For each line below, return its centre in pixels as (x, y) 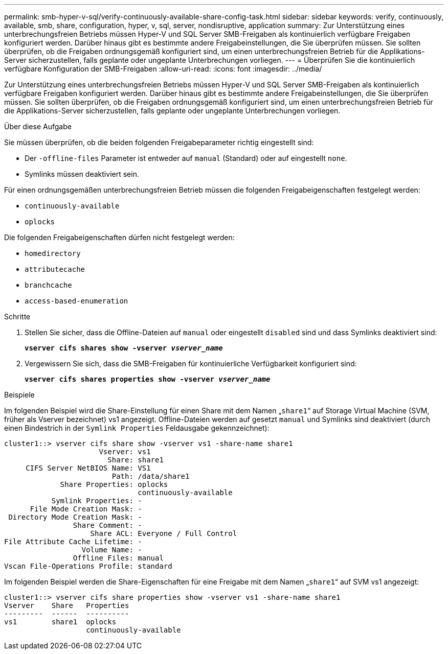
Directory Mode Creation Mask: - (75, 517)
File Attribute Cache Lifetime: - (73, 542)
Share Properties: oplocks (114, 484)
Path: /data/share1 (151, 476)
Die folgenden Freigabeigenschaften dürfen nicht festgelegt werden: (119, 237)
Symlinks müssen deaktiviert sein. (82, 174)
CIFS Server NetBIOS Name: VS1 (88, 468)
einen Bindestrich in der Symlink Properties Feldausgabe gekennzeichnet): (137, 428)
